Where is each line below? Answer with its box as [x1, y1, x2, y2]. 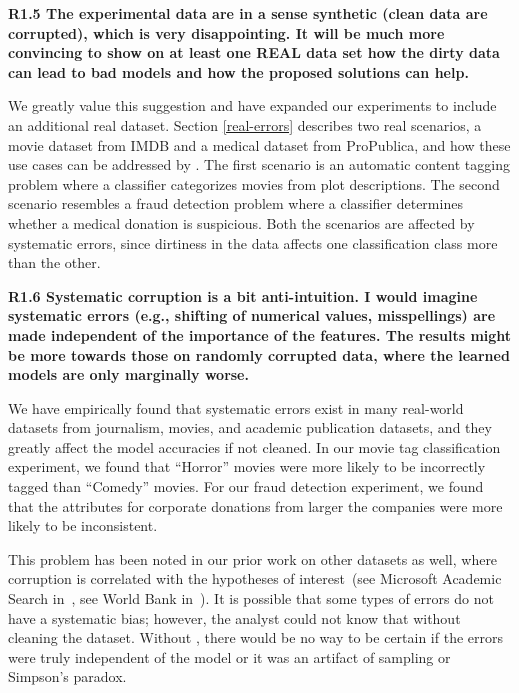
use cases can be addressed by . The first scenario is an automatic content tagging [8, 154, 510, 175]
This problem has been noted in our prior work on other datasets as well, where [8, 548, 498, 569]
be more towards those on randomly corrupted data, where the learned [8, 344, 510, 365]
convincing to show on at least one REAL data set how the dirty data [8, 42, 500, 63]
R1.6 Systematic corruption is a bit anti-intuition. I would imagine [8, 285, 478, 306]
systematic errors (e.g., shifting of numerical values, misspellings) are [8, 305, 496, 326]
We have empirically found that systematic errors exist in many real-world [8, 397, 464, 418]
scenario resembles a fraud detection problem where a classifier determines [8, 193, 463, 214]
